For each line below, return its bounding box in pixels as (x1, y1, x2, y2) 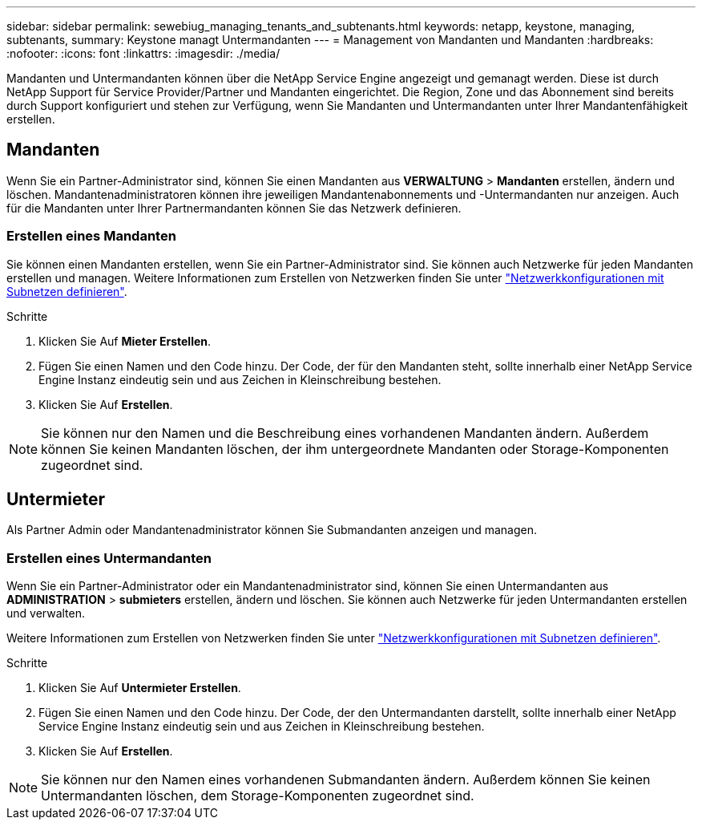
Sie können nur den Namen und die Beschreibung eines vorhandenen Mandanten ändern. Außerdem (41, 424, 649, 441)
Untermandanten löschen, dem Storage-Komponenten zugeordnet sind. (41, 788, 474, 804)
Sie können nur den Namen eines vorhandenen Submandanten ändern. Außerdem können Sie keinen (41, 771, 651, 788)
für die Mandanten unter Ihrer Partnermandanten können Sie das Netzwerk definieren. (6, 200, 462, 215)
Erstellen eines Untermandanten (6, 549, 212, 566)
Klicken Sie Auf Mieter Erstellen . (38, 334, 212, 348)
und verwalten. (6, 606, 86, 621)
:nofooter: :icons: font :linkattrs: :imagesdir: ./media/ (6, 47, 280, 60)
